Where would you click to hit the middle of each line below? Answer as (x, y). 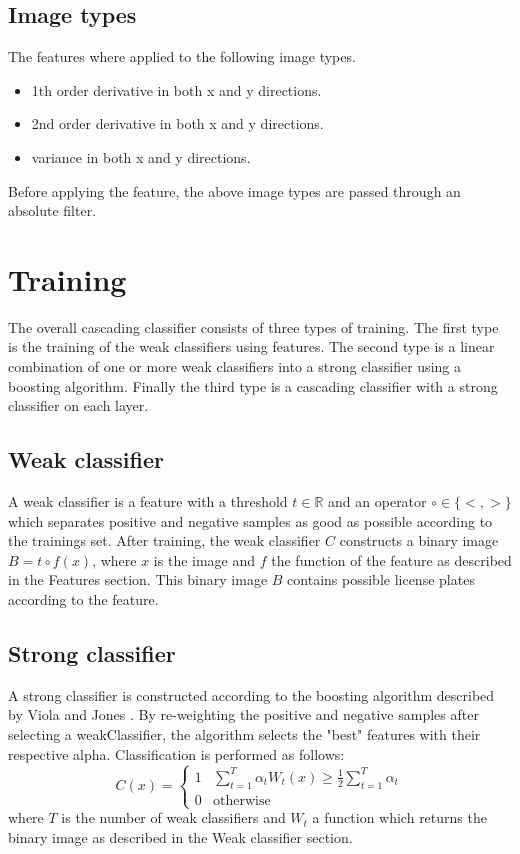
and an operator (377, 501)
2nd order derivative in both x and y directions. (177, 123)
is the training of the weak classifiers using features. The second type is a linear (251, 346)
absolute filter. (52, 210)
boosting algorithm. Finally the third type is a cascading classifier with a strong (253, 385)
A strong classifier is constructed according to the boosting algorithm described (251, 694)
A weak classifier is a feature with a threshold (148, 501)
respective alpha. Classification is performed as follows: (176, 753)
